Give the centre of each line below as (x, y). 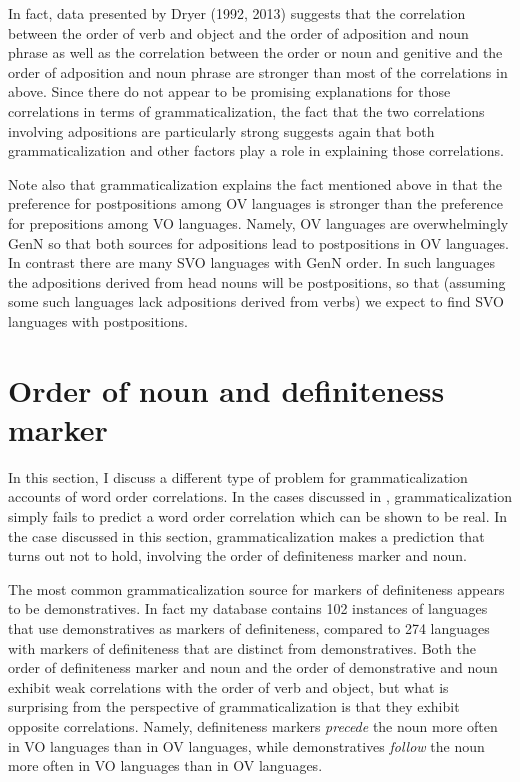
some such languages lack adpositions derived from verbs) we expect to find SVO (256, 301)
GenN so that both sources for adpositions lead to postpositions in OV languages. (259, 242)
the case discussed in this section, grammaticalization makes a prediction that (246, 535)
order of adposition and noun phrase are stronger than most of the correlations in (258, 71)
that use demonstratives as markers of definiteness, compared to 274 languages (249, 627)
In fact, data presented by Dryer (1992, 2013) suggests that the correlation (237, 13)
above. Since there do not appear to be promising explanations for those (229, 91)
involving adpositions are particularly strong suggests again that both (221, 130)
